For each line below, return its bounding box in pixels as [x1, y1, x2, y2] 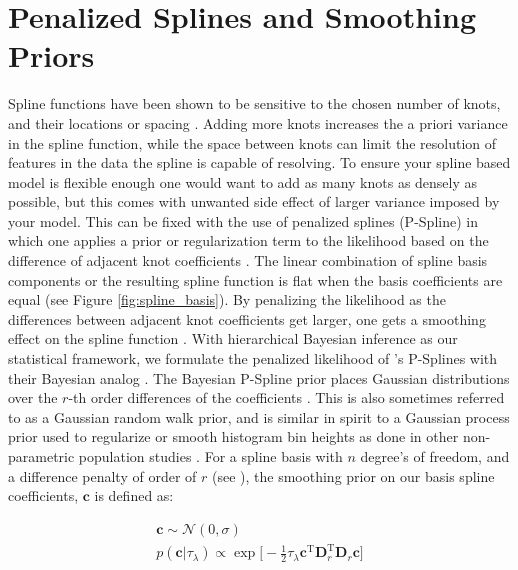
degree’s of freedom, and [360, 446, 510, 466]
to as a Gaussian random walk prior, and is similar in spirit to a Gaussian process [8, 406, 510, 427]
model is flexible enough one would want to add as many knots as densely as [8, 171, 478, 192]
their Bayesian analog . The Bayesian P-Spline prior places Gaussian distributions [8, 367, 510, 388]
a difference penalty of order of [8, 465, 197, 486]
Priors [8, 35, 95, 76]
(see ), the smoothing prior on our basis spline [212, 465, 495, 486]
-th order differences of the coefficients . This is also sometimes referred [68, 387, 505, 408]
